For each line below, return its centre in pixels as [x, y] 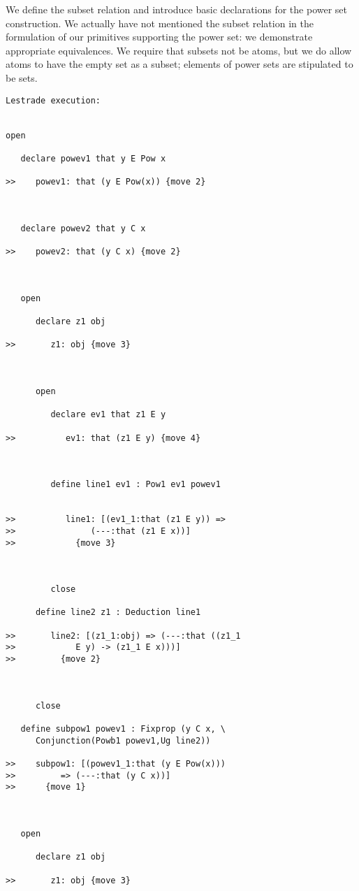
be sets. [22, 77]
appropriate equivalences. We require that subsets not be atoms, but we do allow [179, 50]
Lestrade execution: [53, 100]
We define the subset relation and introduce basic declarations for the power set [177, 9]
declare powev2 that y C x [83, 228]
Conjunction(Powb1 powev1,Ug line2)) [123, 740]
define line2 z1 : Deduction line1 [118, 613]
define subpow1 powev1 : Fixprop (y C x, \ [123, 729]
